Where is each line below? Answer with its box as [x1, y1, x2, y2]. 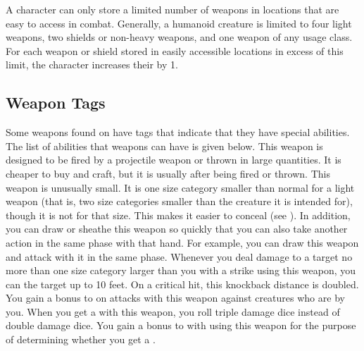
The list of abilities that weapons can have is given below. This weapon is [6, 138, 323, 153]
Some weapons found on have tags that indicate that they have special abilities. [6, 125, 350, 140]
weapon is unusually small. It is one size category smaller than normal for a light [6, 180, 355, 195]
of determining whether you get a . [6, 332, 156, 347]
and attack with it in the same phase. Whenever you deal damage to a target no [6, 249, 353, 264]
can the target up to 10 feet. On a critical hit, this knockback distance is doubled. [6, 276, 359, 291]
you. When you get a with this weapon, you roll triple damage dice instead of [6, 304, 340, 319]
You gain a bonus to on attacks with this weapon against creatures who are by [6, 290, 345, 305]
